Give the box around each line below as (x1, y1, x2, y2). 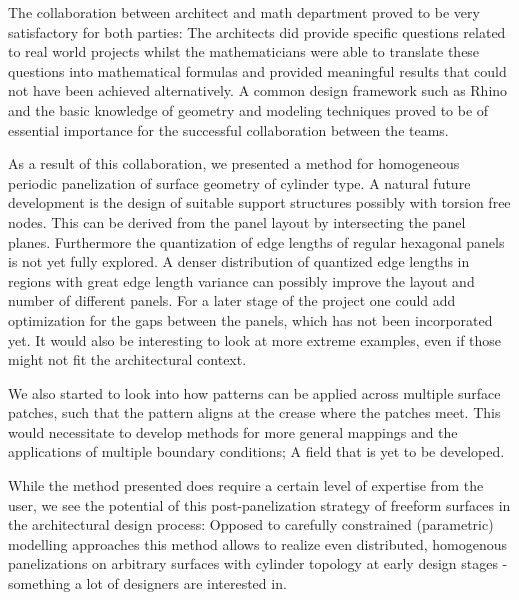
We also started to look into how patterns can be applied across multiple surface (8, 382, 501, 403)
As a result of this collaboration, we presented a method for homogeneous (8, 153, 460, 174)
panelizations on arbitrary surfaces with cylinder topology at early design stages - (8, 553, 508, 574)
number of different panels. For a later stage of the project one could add (8, 290, 456, 311)
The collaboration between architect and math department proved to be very (8, 2, 480, 22)
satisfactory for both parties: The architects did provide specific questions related (8, 21, 506, 42)
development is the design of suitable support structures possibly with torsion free (8, 192, 511, 213)
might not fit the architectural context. (8, 349, 247, 370)
